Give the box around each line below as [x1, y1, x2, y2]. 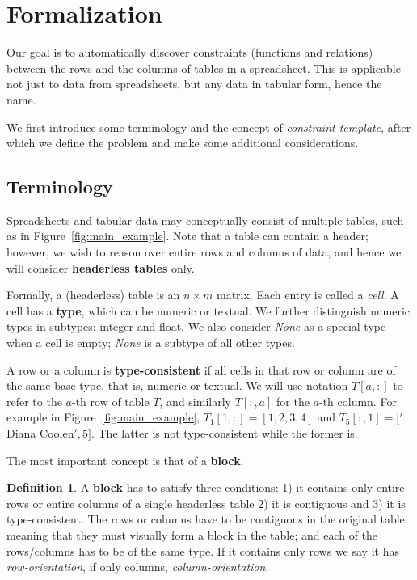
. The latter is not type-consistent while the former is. [91, 425, 358, 442]
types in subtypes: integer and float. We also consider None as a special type [6, 318, 386, 335]
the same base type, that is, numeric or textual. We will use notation [6, 377, 348, 394]
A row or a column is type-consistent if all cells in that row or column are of [6, 361, 396, 378]
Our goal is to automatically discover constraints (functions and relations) [6, 44, 373, 61]
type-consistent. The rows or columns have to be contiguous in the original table [6, 510, 405, 527]
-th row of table [71, 392, 150, 409]
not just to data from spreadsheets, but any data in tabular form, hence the [6, 75, 382, 92]
